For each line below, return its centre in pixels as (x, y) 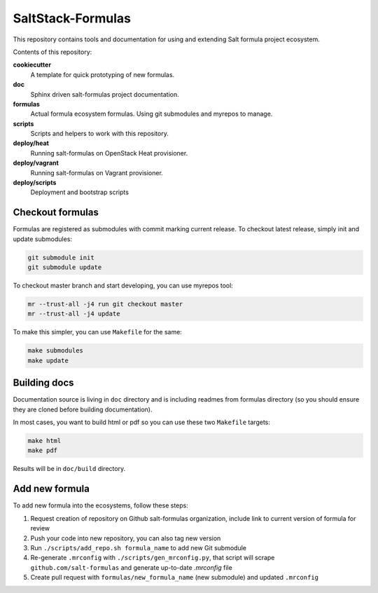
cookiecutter (32, 65)
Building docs (43, 383)
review (40, 529)
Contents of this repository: (52, 52)
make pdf (43, 451)
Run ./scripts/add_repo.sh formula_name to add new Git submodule (138, 547)
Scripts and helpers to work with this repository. (100, 134)
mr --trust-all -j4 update (74, 314)
